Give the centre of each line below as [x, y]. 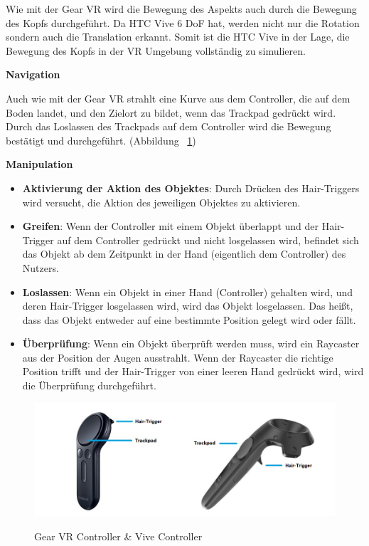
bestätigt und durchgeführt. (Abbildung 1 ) [101, 140]
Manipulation [39, 164]
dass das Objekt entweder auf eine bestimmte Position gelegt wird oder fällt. [189, 319]
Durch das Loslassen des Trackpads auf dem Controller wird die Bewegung [169, 126]
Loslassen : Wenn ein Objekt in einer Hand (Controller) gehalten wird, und [188, 292]
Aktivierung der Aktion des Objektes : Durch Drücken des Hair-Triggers [191, 188]
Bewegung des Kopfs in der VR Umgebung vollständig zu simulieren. [156, 50]
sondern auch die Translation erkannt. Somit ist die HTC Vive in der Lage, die [178, 37]
